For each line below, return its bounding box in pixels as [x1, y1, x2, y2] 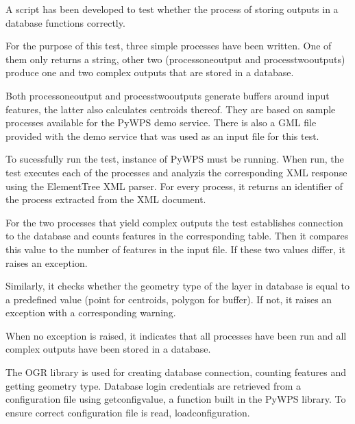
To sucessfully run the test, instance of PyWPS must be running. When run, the [5, 152, 344, 166]
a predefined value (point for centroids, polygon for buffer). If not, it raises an [5, 292, 332, 306]
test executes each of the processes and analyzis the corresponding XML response [5, 165, 347, 179]
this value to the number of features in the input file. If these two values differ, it [5, 242, 345, 256]
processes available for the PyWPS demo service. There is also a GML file [5, 115, 317, 130]
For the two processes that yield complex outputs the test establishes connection [5, 215, 343, 229]
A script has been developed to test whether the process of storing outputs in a [5, 2, 339, 16]
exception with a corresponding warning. [5, 305, 176, 320]
